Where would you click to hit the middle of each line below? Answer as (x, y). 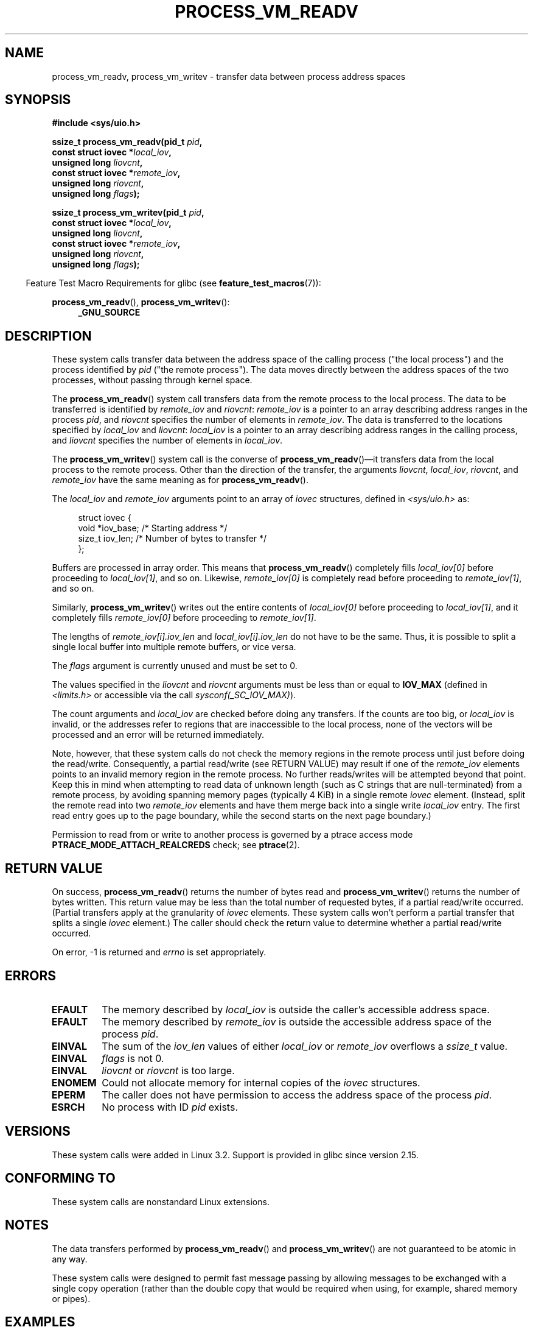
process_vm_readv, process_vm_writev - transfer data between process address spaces (229, 76)
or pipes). (71, 1298)
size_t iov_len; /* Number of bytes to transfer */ (172, 539)
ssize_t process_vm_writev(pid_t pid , (128, 213)
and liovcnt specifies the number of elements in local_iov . (167, 441)
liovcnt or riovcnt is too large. (168, 1070)
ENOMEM (74, 1082)
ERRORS (31, 975)
